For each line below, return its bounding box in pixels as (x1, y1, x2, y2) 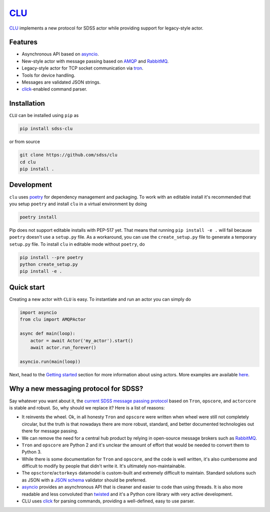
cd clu (19, 159, 36, 165)
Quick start (9, 283, 45, 291)
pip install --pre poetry (19, 254, 83, 260)
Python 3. (21, 449, 42, 455)
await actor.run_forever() (30, 344, 97, 350)
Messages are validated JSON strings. (21, 79, 101, 85)
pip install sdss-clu (19, 126, 73, 132)
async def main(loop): (19, 331, 75, 336)
